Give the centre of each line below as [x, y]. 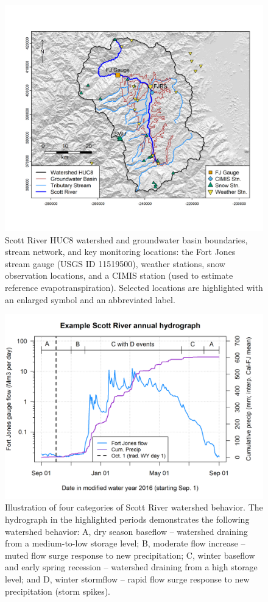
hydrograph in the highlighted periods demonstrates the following [127, 519]
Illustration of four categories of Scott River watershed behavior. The [134, 507]
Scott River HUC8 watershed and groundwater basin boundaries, [126, 239]
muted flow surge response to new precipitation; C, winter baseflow [130, 555]
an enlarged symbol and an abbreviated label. [90, 299]
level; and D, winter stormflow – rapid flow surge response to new [127, 579]
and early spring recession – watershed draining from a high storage [131, 567]
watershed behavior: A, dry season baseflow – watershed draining [126, 531]
